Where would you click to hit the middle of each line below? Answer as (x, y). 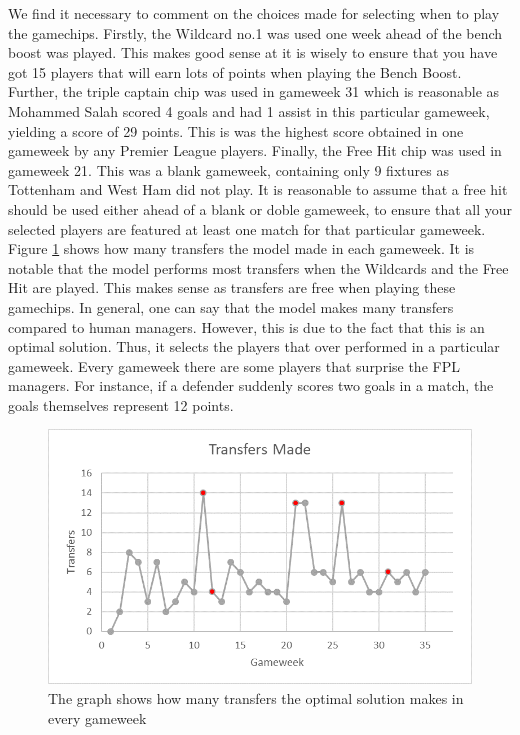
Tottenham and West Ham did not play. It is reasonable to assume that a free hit (258, 189)
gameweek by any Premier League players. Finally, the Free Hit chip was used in (255, 150)
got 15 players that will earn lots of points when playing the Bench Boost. (235, 71)
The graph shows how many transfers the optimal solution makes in (256, 697)
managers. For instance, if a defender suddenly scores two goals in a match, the (251, 385)
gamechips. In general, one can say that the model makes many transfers (231, 306)
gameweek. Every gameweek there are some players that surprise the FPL (234, 365)
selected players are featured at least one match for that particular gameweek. (247, 228)
